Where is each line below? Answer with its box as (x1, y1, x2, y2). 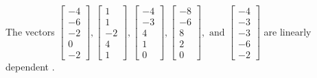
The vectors (5, 24, 55, 38)
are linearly (263, 24, 312, 38)
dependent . (5, 60, 55, 74)
